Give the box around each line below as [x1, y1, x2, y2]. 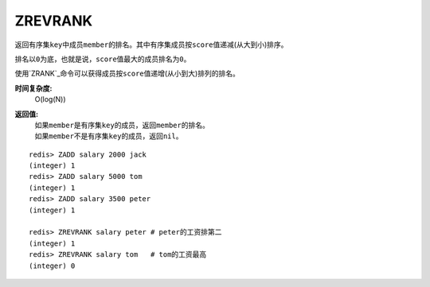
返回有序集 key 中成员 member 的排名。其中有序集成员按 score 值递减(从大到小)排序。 [14, 40, 288, 49]
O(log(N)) [34, 95, 67, 104]
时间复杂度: [14, 83, 53, 93]
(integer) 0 [29, 261, 76, 270]
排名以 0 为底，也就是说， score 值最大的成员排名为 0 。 [14, 54, 191, 64]
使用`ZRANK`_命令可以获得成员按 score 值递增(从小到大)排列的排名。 [14, 68, 240, 79]
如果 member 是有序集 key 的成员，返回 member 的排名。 [34, 120, 210, 130]
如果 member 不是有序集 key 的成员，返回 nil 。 [34, 131, 183, 141]
